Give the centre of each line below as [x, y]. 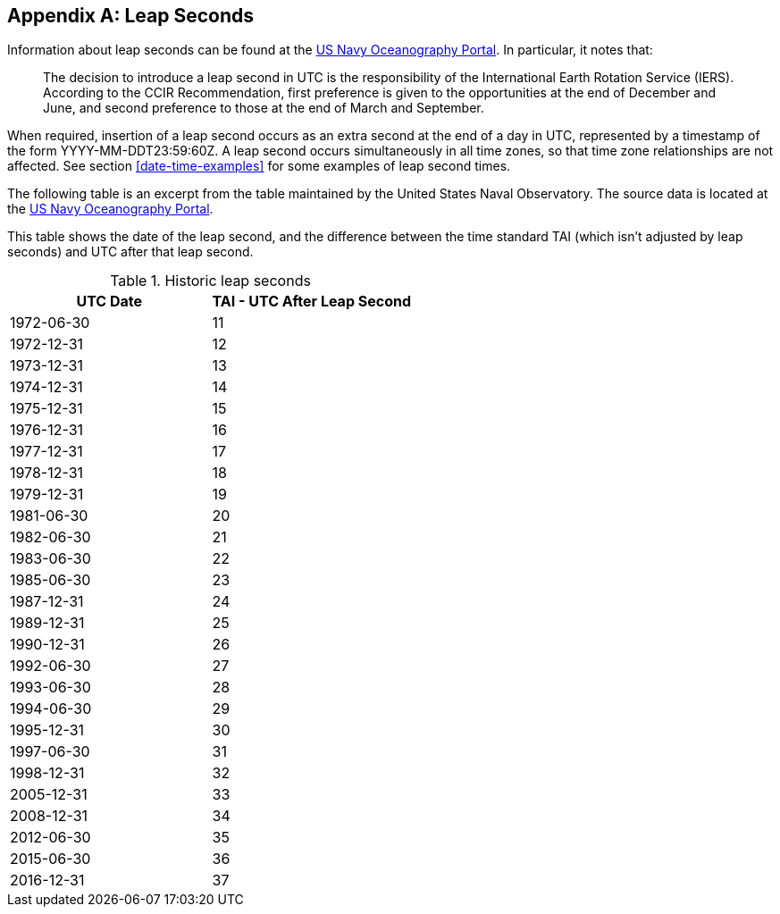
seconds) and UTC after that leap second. [130, 252]
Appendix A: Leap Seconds [131, 16]
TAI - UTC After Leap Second [312, 302]
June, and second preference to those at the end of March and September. [264, 108]
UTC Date [109, 302]
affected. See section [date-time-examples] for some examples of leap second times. [259, 166]
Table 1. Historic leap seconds [210, 281]
